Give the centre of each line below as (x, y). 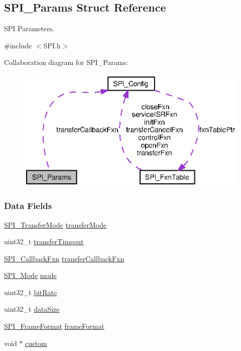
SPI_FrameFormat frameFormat (54, 326)
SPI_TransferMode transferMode (55, 224)
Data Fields (28, 206)
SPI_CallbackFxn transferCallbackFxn (64, 258)
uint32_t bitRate (31, 292)
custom (36, 343)
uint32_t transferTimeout (44, 241)
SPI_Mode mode (30, 275)
